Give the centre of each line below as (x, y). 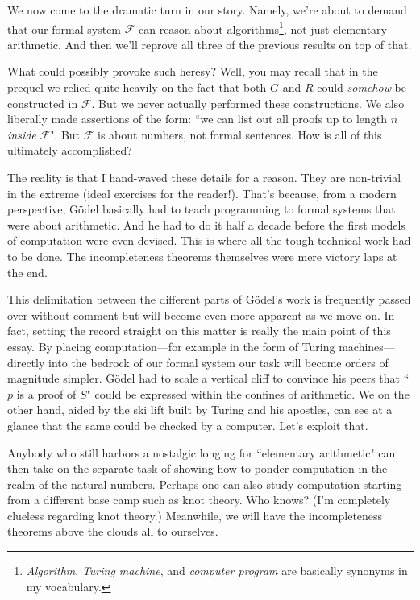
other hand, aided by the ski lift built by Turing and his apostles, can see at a (200, 410)
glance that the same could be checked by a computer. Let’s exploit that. (188, 425)
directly (26, 362)
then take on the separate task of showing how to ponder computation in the (198, 468)
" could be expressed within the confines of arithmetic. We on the (248, 393)
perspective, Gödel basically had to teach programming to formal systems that (202, 209)
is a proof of (46, 393)
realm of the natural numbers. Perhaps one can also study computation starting (205, 484)
